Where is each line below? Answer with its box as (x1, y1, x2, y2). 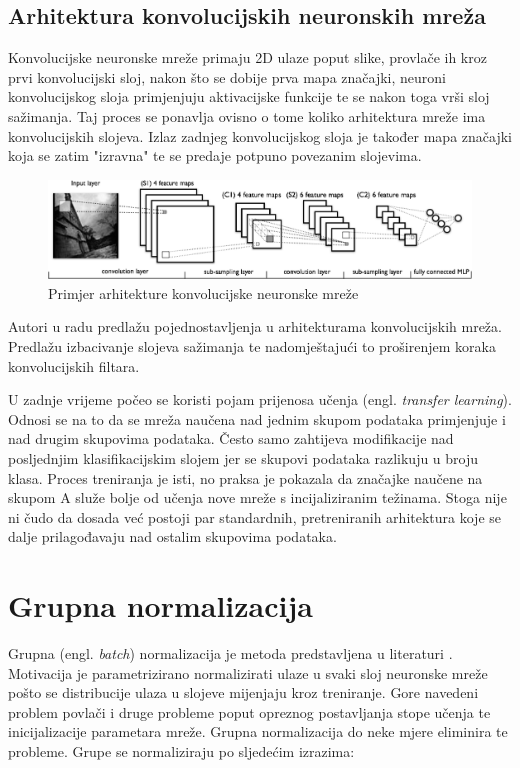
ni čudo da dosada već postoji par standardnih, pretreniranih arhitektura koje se (8, 506, 501, 527)
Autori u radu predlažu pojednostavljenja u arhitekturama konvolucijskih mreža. (8, 316, 502, 337)
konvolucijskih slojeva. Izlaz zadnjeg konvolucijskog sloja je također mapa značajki (8, 125, 512, 146)
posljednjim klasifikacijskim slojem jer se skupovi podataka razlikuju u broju (8, 447, 479, 468)
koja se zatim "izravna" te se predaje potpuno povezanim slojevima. (8, 145, 422, 166)
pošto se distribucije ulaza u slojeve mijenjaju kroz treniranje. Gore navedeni (8, 682, 479, 703)
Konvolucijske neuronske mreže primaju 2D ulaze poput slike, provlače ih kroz (8, 47, 487, 68)
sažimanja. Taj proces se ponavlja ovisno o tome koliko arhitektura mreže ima (8, 105, 486, 126)
